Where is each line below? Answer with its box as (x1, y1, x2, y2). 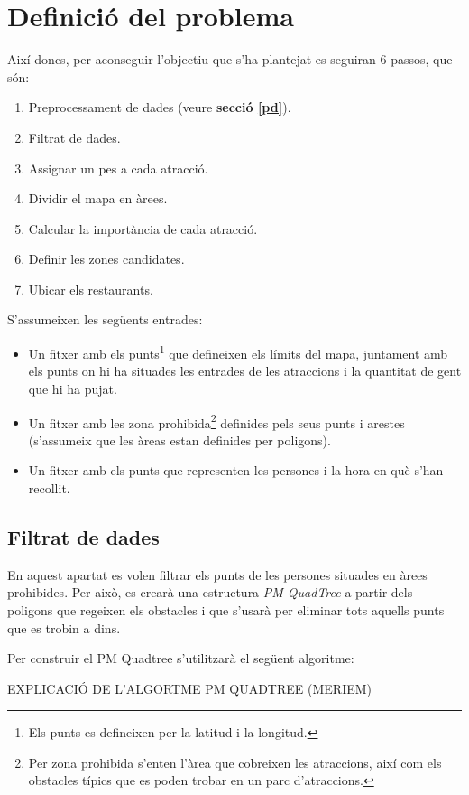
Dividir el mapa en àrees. (28, 189, 168, 208)
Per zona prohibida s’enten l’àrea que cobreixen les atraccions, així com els (28, 753, 442, 772)
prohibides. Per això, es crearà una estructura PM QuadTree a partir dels (7, 583, 413, 602)
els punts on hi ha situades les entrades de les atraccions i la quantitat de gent (28, 361, 462, 380)
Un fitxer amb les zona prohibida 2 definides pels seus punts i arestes (28, 410, 405, 432)
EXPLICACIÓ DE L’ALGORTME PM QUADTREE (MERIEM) (7, 678, 372, 697)
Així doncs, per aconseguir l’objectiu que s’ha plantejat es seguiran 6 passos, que (7, 50, 453, 69)
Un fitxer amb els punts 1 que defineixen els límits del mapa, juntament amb (28, 341, 448, 362)
